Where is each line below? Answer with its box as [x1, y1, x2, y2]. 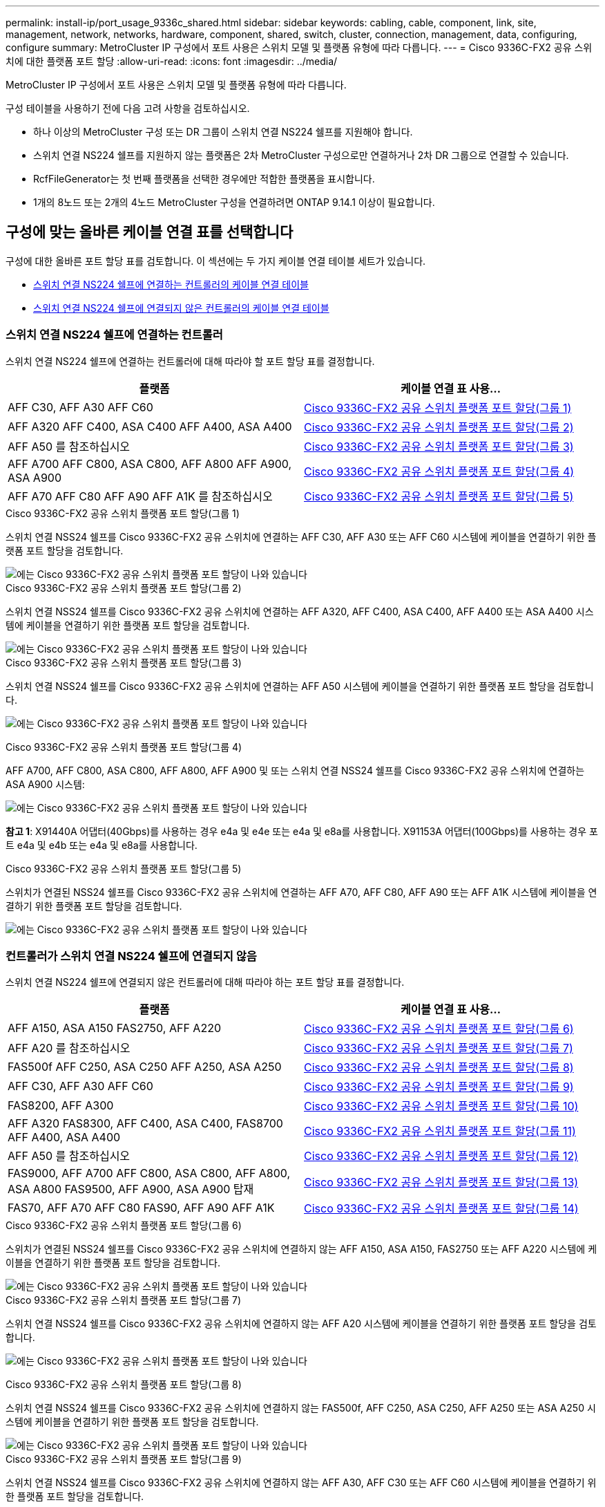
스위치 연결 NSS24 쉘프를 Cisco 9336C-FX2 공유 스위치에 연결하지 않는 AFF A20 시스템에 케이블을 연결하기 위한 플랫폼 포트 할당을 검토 [6, 1318, 597, 1330]
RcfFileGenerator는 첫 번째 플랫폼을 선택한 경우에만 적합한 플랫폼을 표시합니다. [33, 173, 375, 185]
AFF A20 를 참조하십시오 [8, 1041, 131, 1056]
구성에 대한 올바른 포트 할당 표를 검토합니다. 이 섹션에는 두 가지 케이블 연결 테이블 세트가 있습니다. [6, 254, 426, 267]
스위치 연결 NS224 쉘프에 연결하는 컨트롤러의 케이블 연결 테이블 [33, 278, 309, 290]
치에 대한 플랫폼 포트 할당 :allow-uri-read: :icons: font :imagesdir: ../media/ [6, 55, 338, 67]
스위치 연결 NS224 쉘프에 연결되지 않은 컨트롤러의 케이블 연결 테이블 [33, 301, 329, 314]
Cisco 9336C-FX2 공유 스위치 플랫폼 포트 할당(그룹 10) [304, 1099, 579, 1114]
